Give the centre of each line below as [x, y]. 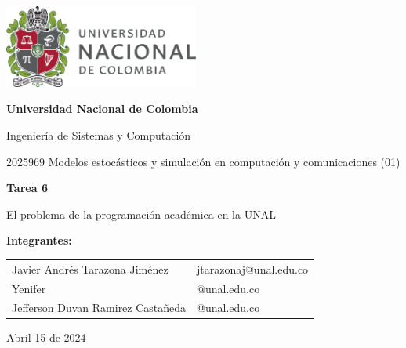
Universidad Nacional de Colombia [102, 109]
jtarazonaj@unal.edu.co [253, 268]
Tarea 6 [27, 188]
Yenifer [29, 288]
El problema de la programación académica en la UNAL [141, 214]
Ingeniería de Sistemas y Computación [99, 134]
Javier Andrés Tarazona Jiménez [90, 268]
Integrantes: [39, 240]
